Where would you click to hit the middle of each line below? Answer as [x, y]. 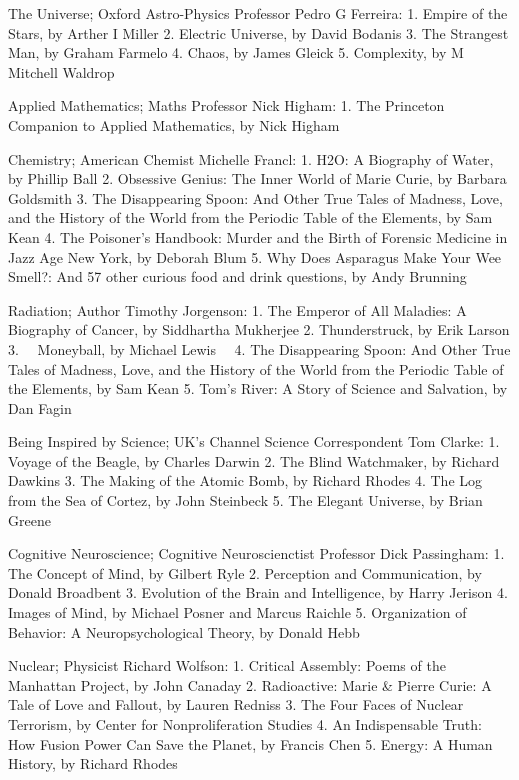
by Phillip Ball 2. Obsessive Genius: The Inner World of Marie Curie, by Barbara [257, 178]
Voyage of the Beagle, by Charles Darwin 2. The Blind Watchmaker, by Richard [254, 460]
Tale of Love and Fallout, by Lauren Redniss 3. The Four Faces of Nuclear [236, 704]
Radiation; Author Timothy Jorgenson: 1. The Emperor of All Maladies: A [237, 309]
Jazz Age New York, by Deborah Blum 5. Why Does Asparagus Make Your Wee [255, 256]
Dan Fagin [40, 407]
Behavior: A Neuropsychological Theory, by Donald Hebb [184, 631]
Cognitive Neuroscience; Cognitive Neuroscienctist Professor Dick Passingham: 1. [256, 553]
